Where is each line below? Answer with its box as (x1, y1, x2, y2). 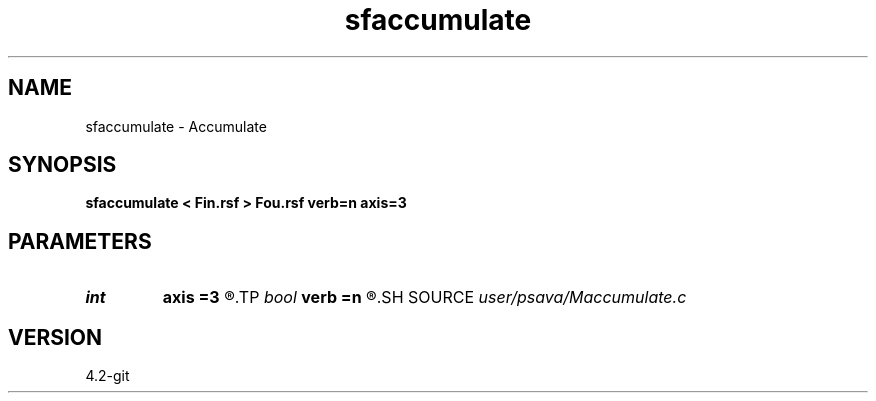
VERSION (8, 324, 103, 350)
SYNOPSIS (8, 152, 117, 178)
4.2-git (85, 367, 130, 385)
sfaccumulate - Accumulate (85, 117, 267, 135)
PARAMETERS (8, 228, 152, 254)
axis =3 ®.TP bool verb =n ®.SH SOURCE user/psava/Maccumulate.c (162, 287, 687, 308)
